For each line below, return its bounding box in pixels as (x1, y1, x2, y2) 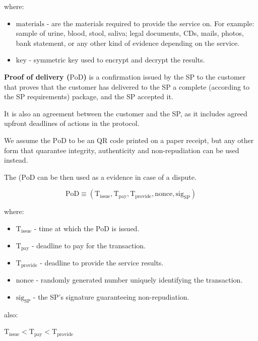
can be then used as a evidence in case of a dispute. (37, 171, 197, 182)
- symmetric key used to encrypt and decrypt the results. (29, 54, 205, 65)
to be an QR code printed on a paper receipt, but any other (69, 134, 254, 145)
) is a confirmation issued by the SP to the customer (83, 71, 246, 82)
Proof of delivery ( (4, 71, 70, 82)
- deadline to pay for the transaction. (31, 240, 146, 250)
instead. (4, 155, 28, 165)
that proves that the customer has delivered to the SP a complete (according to (4, 81, 250, 92)
